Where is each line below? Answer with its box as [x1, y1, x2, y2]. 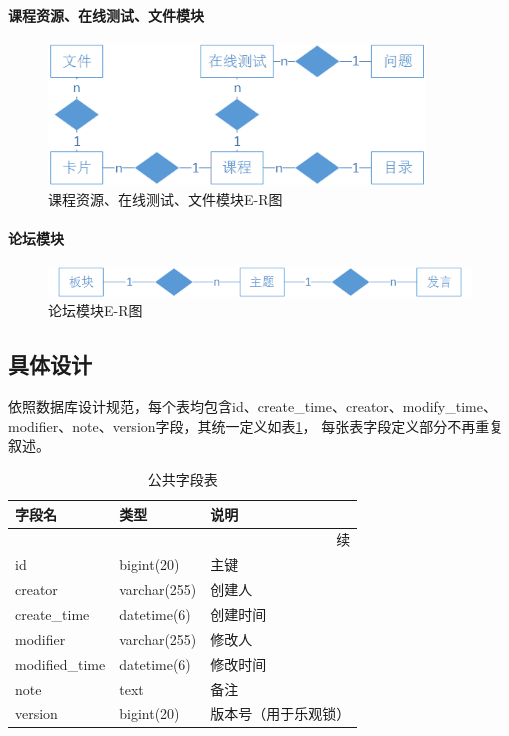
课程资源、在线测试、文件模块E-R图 [48, 188, 283, 209]
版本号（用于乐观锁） [210, 703, 351, 724]
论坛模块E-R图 [48, 300, 143, 321]
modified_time [15, 653, 106, 674]
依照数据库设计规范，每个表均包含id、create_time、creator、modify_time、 [8, 396, 497, 417]
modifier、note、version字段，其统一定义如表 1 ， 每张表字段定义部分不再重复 [8, 415, 504, 436]
